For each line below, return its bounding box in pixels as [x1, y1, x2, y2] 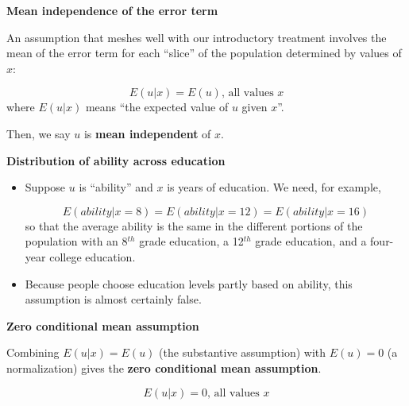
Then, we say [6, 125, 71, 141]
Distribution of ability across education [6, 152, 226, 168]
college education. [49, 248, 136, 265]
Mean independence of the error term [6, 2, 218, 18]
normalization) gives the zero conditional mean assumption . [6, 359, 322, 376]
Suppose [25, 179, 66, 195]
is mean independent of [83, 125, 211, 141]
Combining [6, 344, 60, 361]
